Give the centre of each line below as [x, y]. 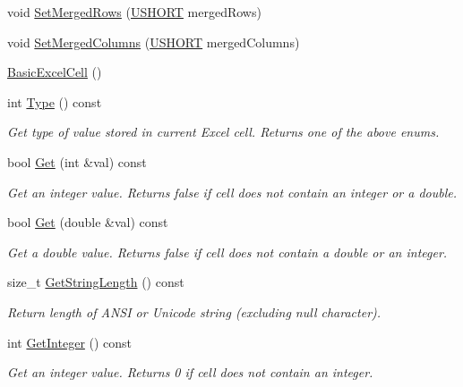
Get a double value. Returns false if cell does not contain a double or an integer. [227, 252]
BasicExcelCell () [55, 72]
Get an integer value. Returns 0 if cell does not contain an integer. [190, 372]
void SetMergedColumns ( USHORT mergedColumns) [154, 42]
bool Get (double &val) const [88, 222]
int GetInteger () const [70, 342]
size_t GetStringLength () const [96, 282]
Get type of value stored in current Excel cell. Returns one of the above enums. [223, 132]
